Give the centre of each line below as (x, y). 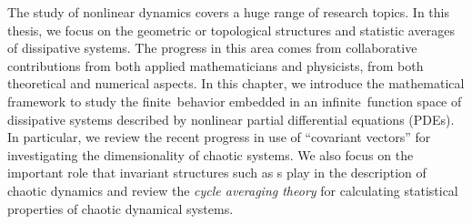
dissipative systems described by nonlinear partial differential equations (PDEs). (231, 119)
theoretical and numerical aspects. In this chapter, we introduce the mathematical (236, 83)
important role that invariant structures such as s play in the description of (217, 173)
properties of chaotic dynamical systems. (121, 208)
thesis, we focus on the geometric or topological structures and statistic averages (231, 30)
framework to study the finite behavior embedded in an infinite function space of (235, 101)
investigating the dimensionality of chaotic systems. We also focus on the (211, 154)
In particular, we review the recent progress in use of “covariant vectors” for (219, 137)
